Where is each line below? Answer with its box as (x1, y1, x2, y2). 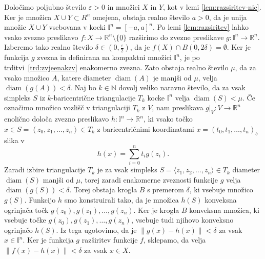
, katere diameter (57, 72, 111, 83)
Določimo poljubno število (4, 2, 87, 12)
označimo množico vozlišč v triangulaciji (4, 102, 130, 113)
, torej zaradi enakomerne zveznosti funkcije (80, 174, 218, 185)
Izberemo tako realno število (4, 42, 93, 52)
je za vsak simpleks (97, 164, 157, 175)
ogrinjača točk (4, 204, 49, 215)
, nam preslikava (152, 102, 203, 113)
